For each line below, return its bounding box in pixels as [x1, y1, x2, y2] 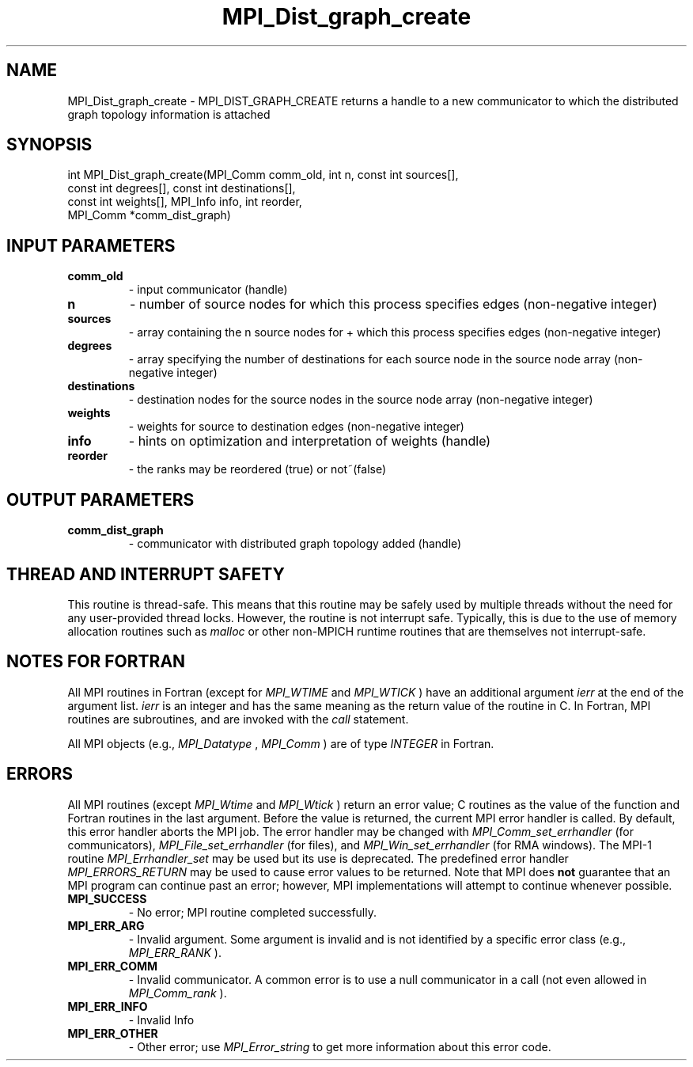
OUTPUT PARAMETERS [6, 489, 195, 510]
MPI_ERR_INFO [67, 999, 148, 1013]
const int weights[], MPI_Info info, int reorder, [67, 195, 302, 209]
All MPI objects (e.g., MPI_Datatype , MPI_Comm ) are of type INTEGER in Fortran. [67, 736, 494, 750]
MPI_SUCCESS [67, 891, 147, 906]
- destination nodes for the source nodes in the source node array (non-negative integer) [128, 393, 593, 407]
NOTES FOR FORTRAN [6, 651, 186, 672]
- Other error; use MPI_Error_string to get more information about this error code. [128, 1039, 551, 1054]
